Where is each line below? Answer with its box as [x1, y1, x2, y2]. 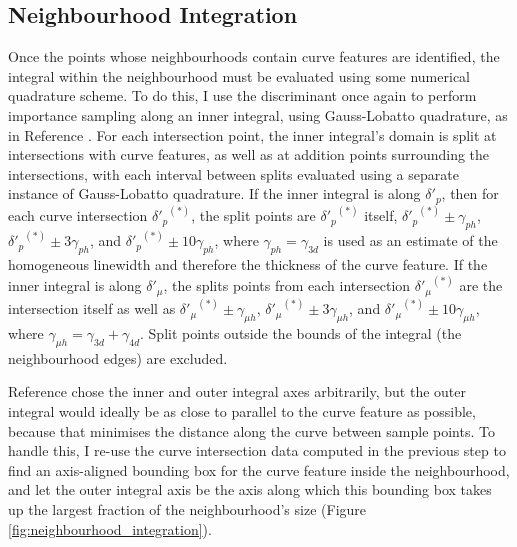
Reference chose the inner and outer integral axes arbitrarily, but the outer [8, 381, 467, 402]
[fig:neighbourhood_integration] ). [8, 518, 212, 539]
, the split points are [191, 205, 316, 226]
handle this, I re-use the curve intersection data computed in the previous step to [8, 440, 506, 461]
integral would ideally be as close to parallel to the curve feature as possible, [8, 400, 476, 421]
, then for [441, 183, 499, 204]
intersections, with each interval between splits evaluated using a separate [8, 163, 459, 184]
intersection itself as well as [8, 298, 176, 319]
